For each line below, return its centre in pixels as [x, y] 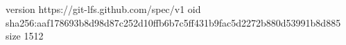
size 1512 [25, 36]
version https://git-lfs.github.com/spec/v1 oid [103, 9]
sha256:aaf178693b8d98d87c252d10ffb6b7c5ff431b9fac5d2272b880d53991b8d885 [173, 22]
